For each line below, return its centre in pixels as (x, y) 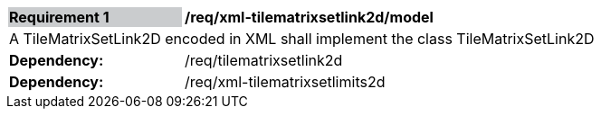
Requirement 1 (59, 17)
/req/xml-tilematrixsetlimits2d (285, 82)
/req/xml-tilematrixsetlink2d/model (309, 17)
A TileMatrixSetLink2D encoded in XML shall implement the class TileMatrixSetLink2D (302, 39)
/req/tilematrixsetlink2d (264, 60)
